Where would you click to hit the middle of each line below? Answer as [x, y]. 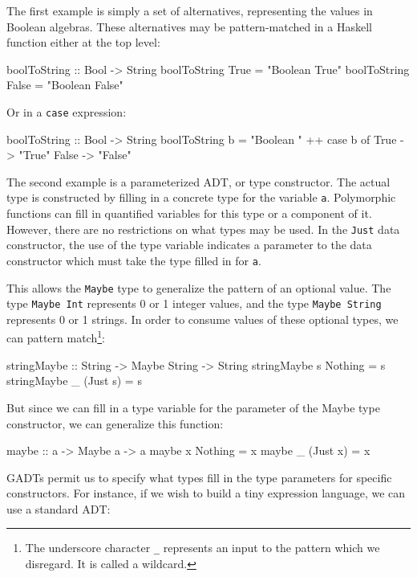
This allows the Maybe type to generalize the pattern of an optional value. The [199, 287]
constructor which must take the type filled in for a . [134, 260]
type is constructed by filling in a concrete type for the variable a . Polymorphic [201, 197]
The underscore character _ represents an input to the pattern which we [202, 548]
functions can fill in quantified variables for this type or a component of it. [189, 213]
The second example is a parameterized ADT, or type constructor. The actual [198, 181]
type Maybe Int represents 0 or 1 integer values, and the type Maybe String [194, 303]
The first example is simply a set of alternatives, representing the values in [190, 10]
